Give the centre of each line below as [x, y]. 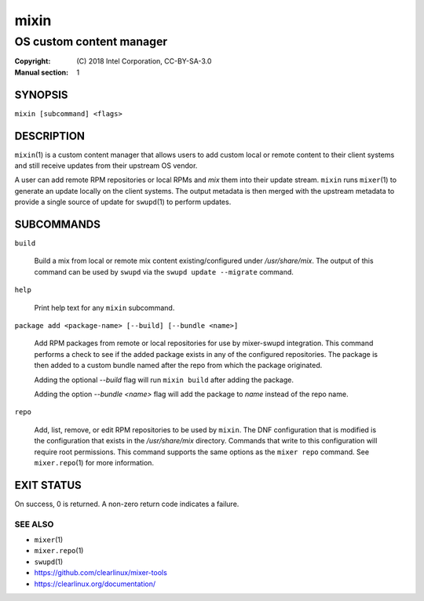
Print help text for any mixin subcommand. [104, 308]
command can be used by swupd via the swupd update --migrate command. [164, 271]
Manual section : [42, 72]
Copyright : [33, 61]
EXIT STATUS [48, 485]
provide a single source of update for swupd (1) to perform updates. [123, 202]
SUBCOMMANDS [58, 224]
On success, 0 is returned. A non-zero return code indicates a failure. [127, 504]
